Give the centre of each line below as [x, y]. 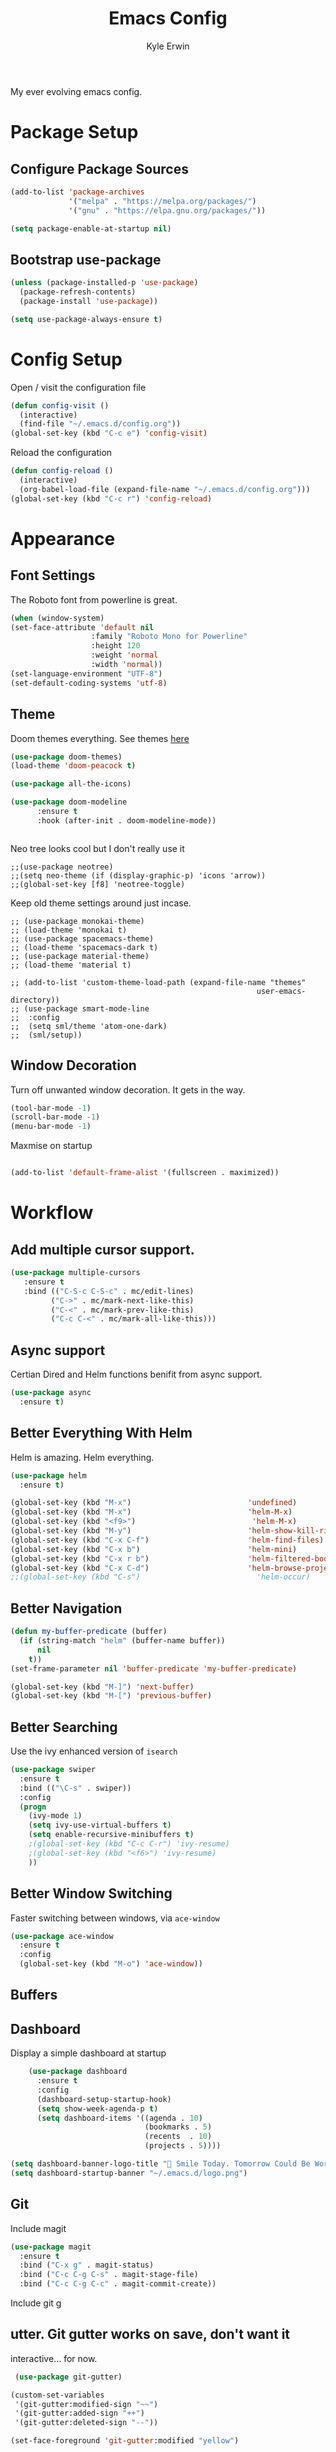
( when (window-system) [57, 618]
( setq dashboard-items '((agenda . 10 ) [119, 2118]
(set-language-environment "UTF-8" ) [86, 673]
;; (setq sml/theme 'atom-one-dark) [89, 1026]
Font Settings [53, 575]
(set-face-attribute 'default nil [82, 627]
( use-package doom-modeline [69, 802]
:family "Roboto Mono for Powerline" [169, 637]
